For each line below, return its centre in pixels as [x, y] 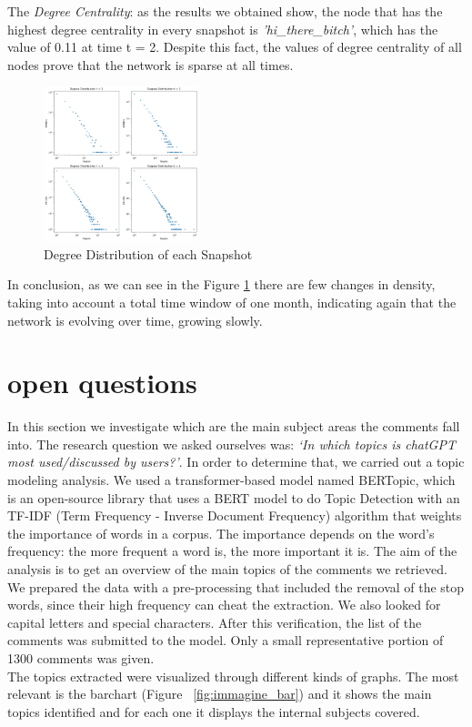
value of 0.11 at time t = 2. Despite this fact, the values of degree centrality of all [235, 47]
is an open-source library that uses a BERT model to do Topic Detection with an [234, 497]
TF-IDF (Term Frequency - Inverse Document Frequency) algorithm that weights [235, 515]
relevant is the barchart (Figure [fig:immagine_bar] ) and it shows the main [220, 694]
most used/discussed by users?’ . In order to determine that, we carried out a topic [236, 462]
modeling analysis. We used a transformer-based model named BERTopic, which [231, 480]
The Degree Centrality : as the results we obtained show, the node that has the [225, 11]
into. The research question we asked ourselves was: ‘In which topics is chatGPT [231, 444]
